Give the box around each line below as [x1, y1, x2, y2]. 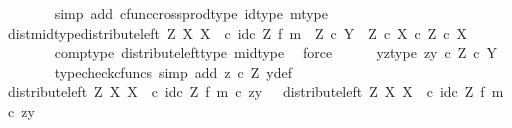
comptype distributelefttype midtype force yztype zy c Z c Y [54, 42, 497, 63]
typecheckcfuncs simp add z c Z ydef [54, 61, 293, 82]
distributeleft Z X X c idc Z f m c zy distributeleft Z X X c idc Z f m [7, 81, 504, 102]
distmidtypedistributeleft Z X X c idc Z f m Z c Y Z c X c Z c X [7, 22, 468, 43]
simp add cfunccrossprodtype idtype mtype [54, 3, 329, 23]
